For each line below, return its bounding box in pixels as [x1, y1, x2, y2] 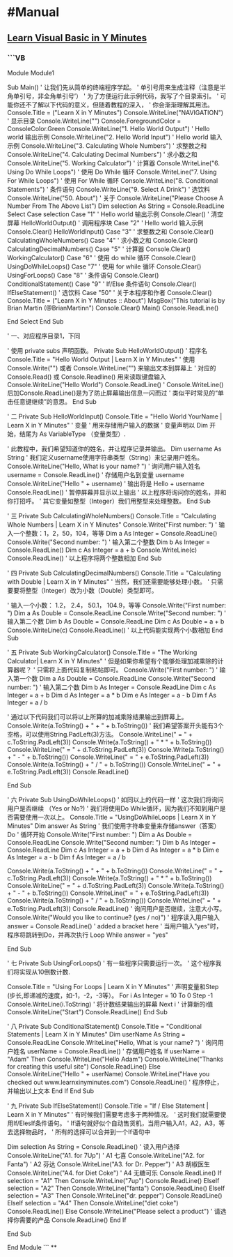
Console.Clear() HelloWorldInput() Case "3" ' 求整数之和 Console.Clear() [7, 227, 214, 236]
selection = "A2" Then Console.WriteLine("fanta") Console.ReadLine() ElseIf [7, 1184, 225, 1192]
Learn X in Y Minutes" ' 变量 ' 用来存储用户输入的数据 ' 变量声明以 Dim [7, 421, 209, 429]
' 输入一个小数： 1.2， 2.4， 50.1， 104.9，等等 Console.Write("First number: [7, 601, 227, 609]
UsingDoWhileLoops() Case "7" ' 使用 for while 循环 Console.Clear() [7, 262, 202, 271]
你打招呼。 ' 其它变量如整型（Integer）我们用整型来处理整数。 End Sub [7, 497, 211, 505]
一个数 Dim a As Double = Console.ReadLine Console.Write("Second [19, 674, 216, 682]
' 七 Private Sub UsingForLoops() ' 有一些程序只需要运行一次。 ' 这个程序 [7, 958, 216, 967]
